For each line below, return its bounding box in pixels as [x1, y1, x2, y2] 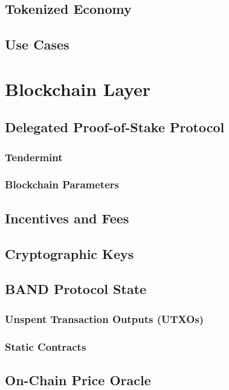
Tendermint [5, 149, 63, 164]
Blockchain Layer [5, 76, 151, 101]
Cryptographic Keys [5, 244, 134, 263]
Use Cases [5, 35, 69, 54]
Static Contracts [5, 339, 86, 354]
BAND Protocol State [5, 280, 147, 298]
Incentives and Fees [5, 208, 129, 227]
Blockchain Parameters [5, 177, 119, 192]
